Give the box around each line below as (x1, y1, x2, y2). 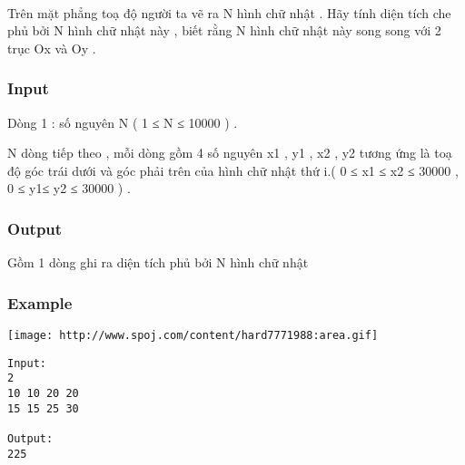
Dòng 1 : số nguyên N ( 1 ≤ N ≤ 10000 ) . (7, 112, 238, 131)
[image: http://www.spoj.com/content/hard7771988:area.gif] (7, 329, 379, 342)
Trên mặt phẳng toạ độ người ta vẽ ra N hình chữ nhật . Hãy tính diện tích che (7, 3, 451, 22)
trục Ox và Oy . (7, 38, 96, 57)
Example (7, 291, 73, 314)
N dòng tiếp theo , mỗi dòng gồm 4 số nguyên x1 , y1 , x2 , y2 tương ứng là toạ (7, 143, 452, 162)
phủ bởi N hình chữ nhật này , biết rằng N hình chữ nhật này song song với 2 (7, 21, 441, 40)
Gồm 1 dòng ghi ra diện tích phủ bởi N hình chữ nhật (7, 253, 309, 272)
